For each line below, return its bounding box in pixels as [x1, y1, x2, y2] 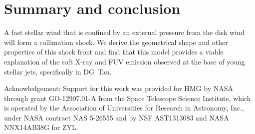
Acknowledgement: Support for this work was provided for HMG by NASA [4, 83, 233, 93]
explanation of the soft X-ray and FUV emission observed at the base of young [4, 56, 245, 66]
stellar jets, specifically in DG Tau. [4, 66, 112, 76]
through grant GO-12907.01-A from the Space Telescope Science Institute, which [4, 92, 251, 103]
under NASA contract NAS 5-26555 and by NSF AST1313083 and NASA [4, 112, 229, 122]
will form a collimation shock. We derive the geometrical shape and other [4, 36, 228, 47]
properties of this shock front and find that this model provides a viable [4, 46, 224, 57]
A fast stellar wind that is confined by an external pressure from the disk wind [4, 27, 245, 37]
